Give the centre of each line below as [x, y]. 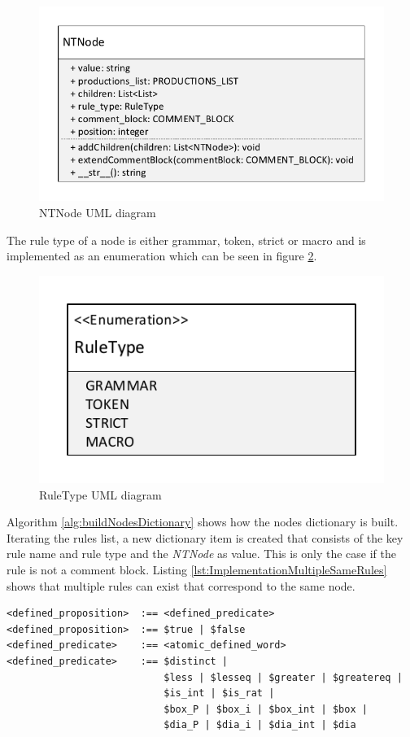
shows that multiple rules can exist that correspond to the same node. [181, 585]
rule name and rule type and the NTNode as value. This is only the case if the [202, 554]
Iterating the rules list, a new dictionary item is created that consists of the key [205, 537]
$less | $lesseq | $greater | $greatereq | [283, 677]
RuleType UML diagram [100, 494]
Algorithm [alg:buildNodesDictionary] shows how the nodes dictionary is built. [203, 522]
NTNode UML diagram [98, 212]
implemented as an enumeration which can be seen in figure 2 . [162, 256]
